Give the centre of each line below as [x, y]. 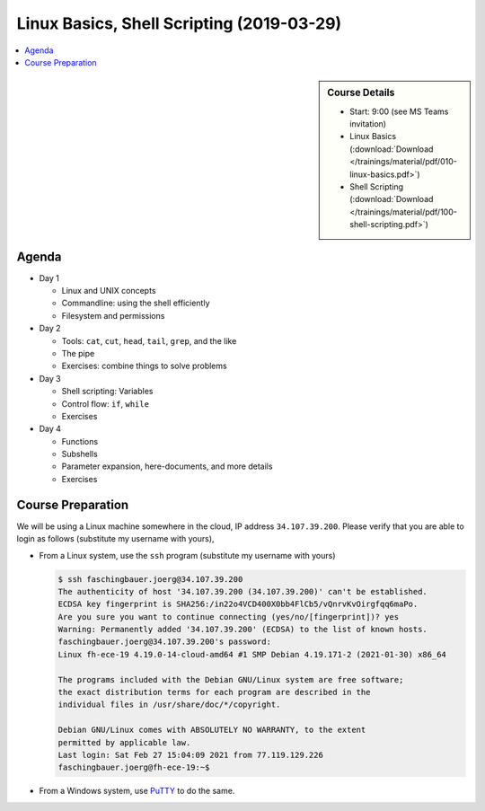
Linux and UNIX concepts [109, 290]
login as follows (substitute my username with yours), [115, 539]
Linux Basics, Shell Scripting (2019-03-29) [179, 23]
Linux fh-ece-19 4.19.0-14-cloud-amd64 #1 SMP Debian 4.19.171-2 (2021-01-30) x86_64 [252, 654]
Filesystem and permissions [113, 315]
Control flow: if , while [106, 403]
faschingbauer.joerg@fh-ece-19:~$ [134, 767]
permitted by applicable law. [124, 742]
